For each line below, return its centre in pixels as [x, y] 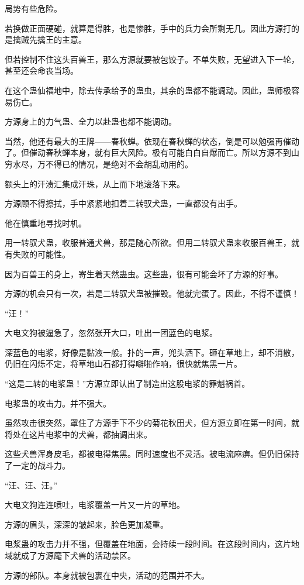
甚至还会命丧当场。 [42, 70]
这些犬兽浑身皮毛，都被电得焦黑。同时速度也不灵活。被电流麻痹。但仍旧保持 [152, 454]
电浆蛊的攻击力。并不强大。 [58, 403]
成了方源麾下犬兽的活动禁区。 [78, 555]
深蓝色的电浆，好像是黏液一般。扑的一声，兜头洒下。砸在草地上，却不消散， [152, 352]
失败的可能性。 [41, 254]
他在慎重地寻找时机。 [46, 223]
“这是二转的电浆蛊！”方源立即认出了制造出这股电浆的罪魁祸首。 [127, 383]
